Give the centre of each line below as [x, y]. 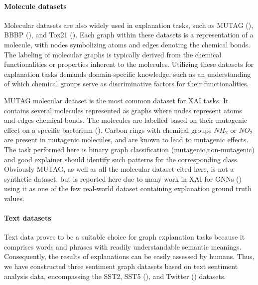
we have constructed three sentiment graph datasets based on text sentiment [121, 266]
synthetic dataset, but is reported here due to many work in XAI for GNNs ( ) [123, 178]
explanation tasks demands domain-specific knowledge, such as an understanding [128, 74]
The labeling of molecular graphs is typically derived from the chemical [113, 54]
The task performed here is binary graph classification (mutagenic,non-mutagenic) [129, 149]
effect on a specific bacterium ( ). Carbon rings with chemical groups [108, 130]
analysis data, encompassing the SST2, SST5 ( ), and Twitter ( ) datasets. [115, 276]
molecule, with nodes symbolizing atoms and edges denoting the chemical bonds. [127, 44]
